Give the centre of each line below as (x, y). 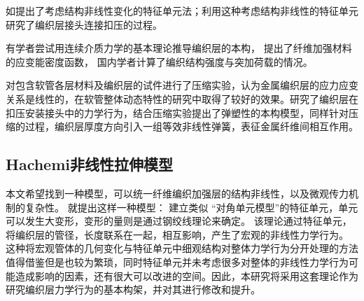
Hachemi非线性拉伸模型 (89, 164)
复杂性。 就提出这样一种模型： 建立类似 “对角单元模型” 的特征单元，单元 (191, 207)
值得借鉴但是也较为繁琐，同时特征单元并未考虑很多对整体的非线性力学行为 (177, 261)
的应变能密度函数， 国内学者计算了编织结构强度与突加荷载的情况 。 (159, 61)
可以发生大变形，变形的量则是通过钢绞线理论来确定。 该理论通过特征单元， (179, 221)
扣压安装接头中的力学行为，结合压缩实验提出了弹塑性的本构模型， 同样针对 (177, 112)
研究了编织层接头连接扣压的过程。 (84, 24)
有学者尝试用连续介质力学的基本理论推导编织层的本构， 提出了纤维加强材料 (179, 48)
